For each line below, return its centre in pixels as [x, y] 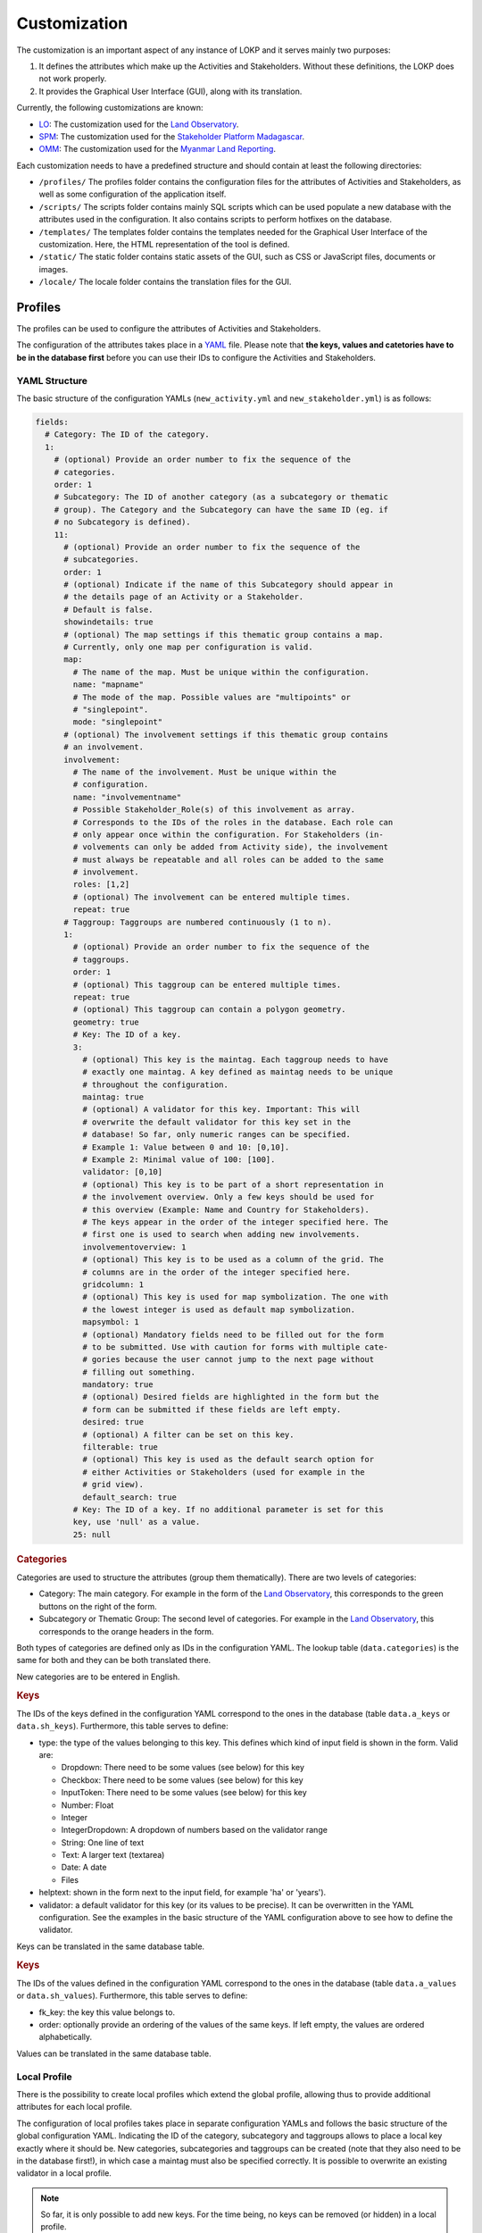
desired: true [113, 1422]
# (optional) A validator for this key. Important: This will [221, 1109]
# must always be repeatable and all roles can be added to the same [228, 859]
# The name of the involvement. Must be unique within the [205, 772]
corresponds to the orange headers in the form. [126, 1631]
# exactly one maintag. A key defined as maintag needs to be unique [237, 1072]
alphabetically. [66, 2037]
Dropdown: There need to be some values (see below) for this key [183, 1768]
